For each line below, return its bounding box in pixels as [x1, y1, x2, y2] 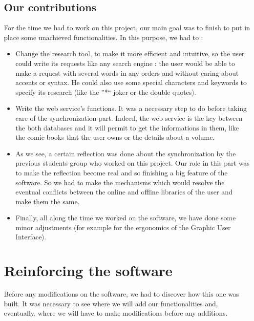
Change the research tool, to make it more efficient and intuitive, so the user [15, 48, 245, 59]
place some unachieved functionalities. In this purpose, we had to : [4, 32, 203, 42]
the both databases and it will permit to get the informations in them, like [15, 122, 239, 132]
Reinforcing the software [4, 260, 173, 280]
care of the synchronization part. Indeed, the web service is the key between [15, 112, 243, 123]
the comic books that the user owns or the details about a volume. [15, 132, 215, 142]
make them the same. [15, 196, 80, 206]
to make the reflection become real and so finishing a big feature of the [15, 167, 228, 177]
